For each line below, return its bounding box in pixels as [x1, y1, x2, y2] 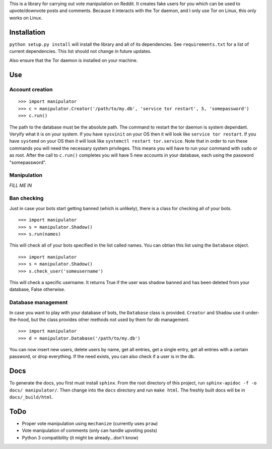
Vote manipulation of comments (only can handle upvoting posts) [22, 427, 158, 433]
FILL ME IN [9, 182, 32, 188]
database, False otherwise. [9, 286, 65, 292]
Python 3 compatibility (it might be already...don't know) [22, 434, 139, 440]
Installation [9, 28, 45, 36]
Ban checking [9, 195, 44, 202]
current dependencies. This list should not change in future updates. [9, 48, 152, 54]
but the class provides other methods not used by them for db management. [31, 316, 190, 323]
